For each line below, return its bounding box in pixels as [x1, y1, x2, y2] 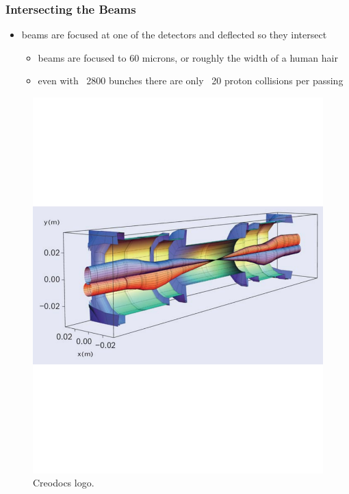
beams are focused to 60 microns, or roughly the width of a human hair [38, 50, 338, 64]
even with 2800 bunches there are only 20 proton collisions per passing [38, 73, 344, 88]
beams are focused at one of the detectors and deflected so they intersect [21, 27, 327, 42]
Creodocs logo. [33, 476, 94, 490]
